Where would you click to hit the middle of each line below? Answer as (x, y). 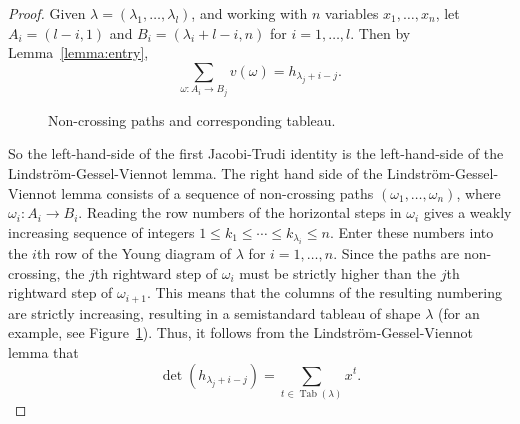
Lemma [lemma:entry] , (78, 52)
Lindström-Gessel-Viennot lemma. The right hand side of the (195, 172)
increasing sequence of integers (101, 231)
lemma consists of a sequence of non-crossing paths (217, 192)
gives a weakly (467, 212)
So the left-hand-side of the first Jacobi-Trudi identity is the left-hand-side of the (256, 153)
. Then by (380, 32)
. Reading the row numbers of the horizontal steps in (240, 212)
